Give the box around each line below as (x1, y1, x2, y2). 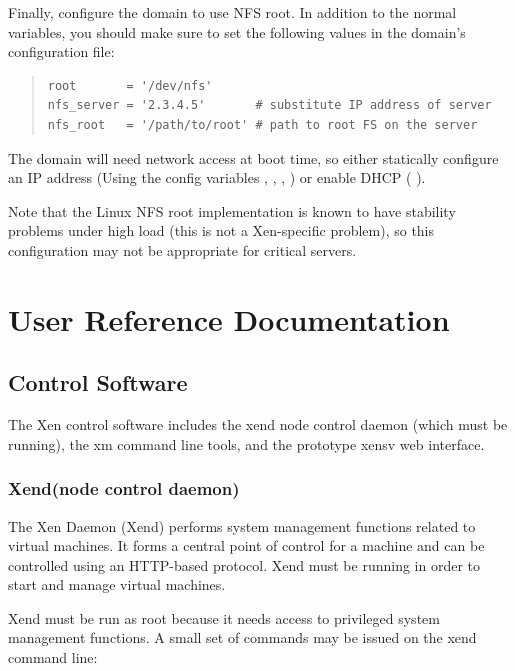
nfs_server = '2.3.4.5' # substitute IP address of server (47, 98, 492, 113)
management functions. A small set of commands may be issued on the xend (8, 627, 477, 648)
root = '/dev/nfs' (47, 78, 213, 93)
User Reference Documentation (8, 298, 450, 339)
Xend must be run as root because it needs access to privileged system (8, 607, 440, 628)
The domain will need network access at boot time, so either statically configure (8, 147, 499, 168)
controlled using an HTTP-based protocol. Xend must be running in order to (8, 554, 481, 575)
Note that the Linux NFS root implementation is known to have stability (8, 200, 456, 221)
